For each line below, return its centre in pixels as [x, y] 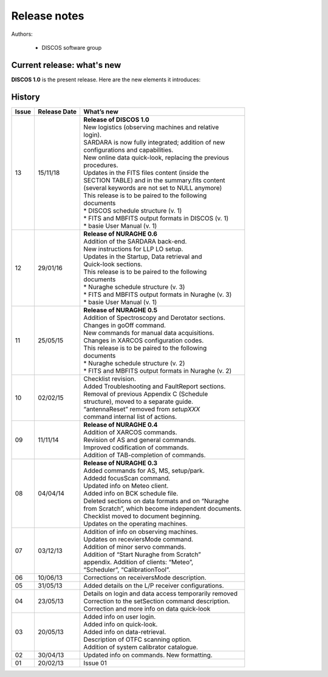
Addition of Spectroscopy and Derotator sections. [155, 318]
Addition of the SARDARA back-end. [135, 241]
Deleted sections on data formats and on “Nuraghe [156, 501]
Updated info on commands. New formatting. [148, 655]
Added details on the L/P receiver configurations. [154, 585]
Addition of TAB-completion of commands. [145, 455]
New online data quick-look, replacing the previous [156, 157]
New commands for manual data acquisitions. [149, 333]
